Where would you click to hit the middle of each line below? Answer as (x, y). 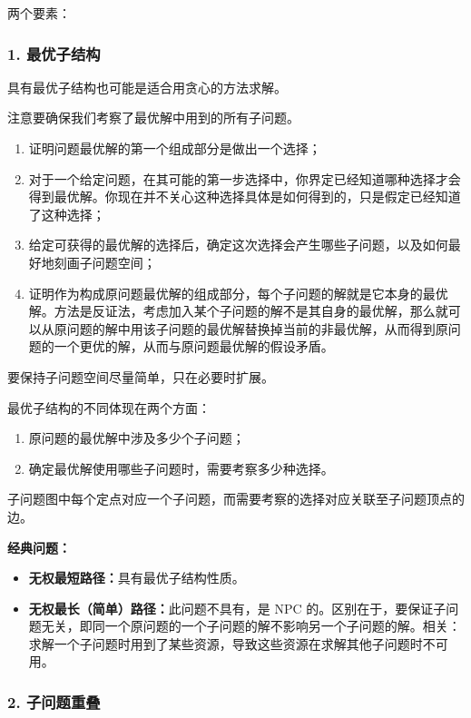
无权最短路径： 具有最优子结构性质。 (137, 578)
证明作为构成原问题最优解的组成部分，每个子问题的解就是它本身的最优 (238, 293)
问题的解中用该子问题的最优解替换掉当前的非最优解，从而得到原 (257, 328)
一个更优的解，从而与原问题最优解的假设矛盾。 (194, 346)
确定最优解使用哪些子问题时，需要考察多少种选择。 (181, 468)
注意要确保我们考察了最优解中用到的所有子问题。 (153, 118)
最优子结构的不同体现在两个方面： (109, 407)
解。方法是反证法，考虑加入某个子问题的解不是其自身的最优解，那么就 (238, 311)
